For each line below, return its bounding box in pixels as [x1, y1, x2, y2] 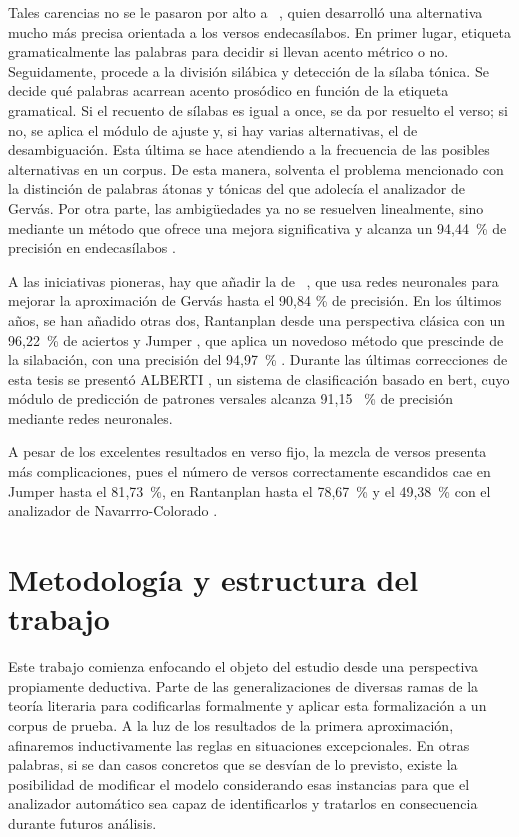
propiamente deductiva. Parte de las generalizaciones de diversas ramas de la [8, 675, 479, 696]
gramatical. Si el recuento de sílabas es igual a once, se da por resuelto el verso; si [8, 99, 508, 120]
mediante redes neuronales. [8, 407, 173, 428]
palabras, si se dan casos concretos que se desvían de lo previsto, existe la [8, 754, 458, 775]
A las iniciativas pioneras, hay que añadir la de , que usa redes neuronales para [8, 270, 499, 291]
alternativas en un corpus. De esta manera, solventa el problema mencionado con [8, 158, 504, 179]
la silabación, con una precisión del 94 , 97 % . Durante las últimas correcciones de [8, 349, 508, 370]
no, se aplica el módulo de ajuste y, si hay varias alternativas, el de [8, 119, 418, 140]
